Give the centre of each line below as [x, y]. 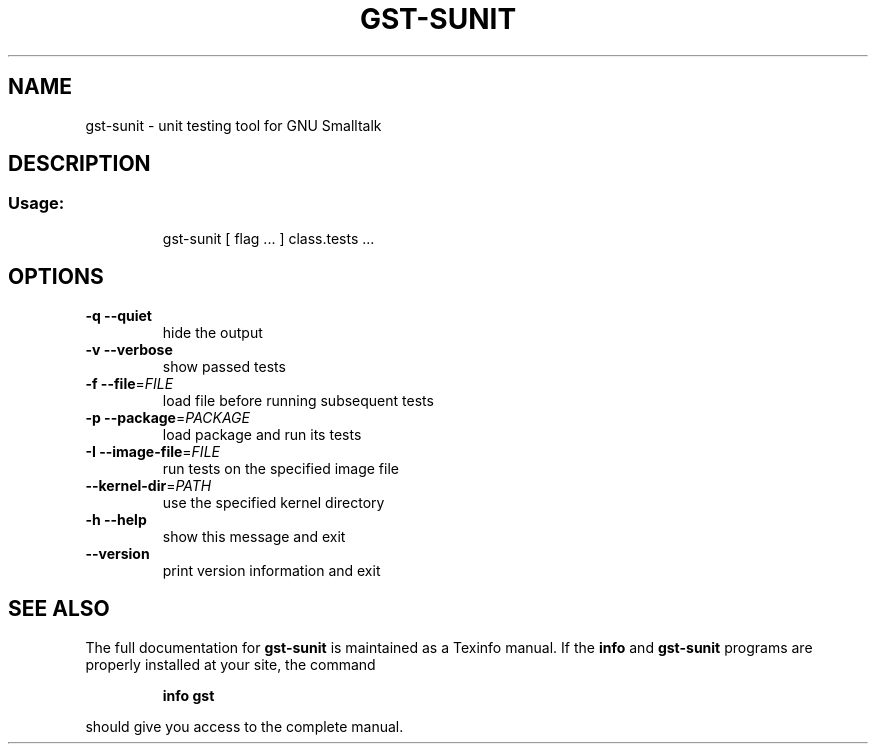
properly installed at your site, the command [230, 664]
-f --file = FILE [129, 383]
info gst [188, 695]
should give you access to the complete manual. [244, 726]
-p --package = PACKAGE [167, 417]
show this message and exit [254, 536]
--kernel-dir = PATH [148, 485]
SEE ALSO [59, 609]
